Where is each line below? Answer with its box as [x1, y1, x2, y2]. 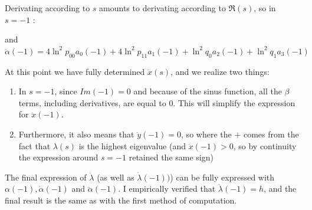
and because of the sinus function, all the [133, 85, 282, 97]
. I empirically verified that [118, 182, 216, 195]
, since [54, 85, 77, 97]
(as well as [97, 170, 134, 183]
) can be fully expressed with [170, 170, 275, 183]
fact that [18, 139, 51, 152]
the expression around [18, 151, 98, 163]
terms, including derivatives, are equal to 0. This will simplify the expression [18, 96, 295, 109]
